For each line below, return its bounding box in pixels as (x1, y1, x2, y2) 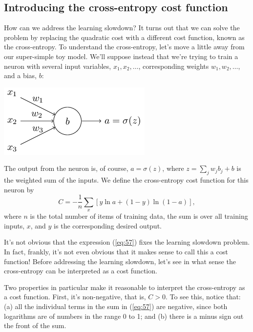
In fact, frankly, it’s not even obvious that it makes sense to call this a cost (4, 246, 228, 256)
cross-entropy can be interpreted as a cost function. (4, 266, 157, 276)
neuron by (4, 184, 34, 194)
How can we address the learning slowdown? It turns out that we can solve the (4, 22, 240, 33)
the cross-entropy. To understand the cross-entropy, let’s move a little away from (4, 41, 245, 52)
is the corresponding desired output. (54, 220, 162, 230)
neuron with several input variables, (4, 61, 111, 71)
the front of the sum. (4, 320, 66, 331)
